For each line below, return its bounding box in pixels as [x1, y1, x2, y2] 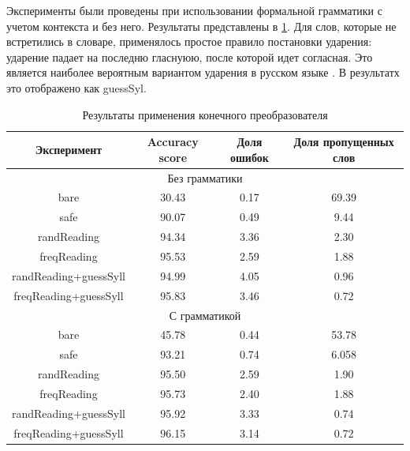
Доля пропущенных [293, 133, 394, 150]
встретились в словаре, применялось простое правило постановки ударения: [6, 33, 372, 50]
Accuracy [147, 133, 199, 150]
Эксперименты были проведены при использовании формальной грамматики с [6, 2, 382, 18]
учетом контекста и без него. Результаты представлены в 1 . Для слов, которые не [6, 17, 397, 34]
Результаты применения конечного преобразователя [82, 106, 328, 122]
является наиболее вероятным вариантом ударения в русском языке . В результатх [6, 64, 400, 81]
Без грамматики [167, 169, 243, 186]
